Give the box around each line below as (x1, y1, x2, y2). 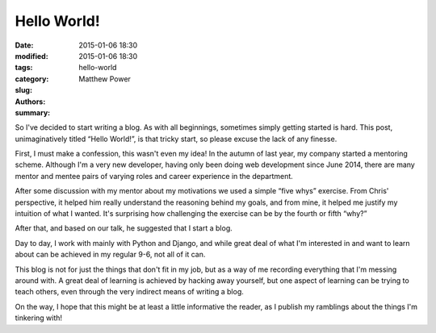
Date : (15, 40, 34, 50)
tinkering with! (15, 313, 63, 323)
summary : (15, 107, 51, 117)
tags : (15, 63, 33, 73)
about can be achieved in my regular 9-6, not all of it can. (15, 250, 206, 260)
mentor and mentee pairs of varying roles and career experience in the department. (15, 171, 294, 181)
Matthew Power (78, 73, 131, 84)
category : (15, 73, 49, 84)
